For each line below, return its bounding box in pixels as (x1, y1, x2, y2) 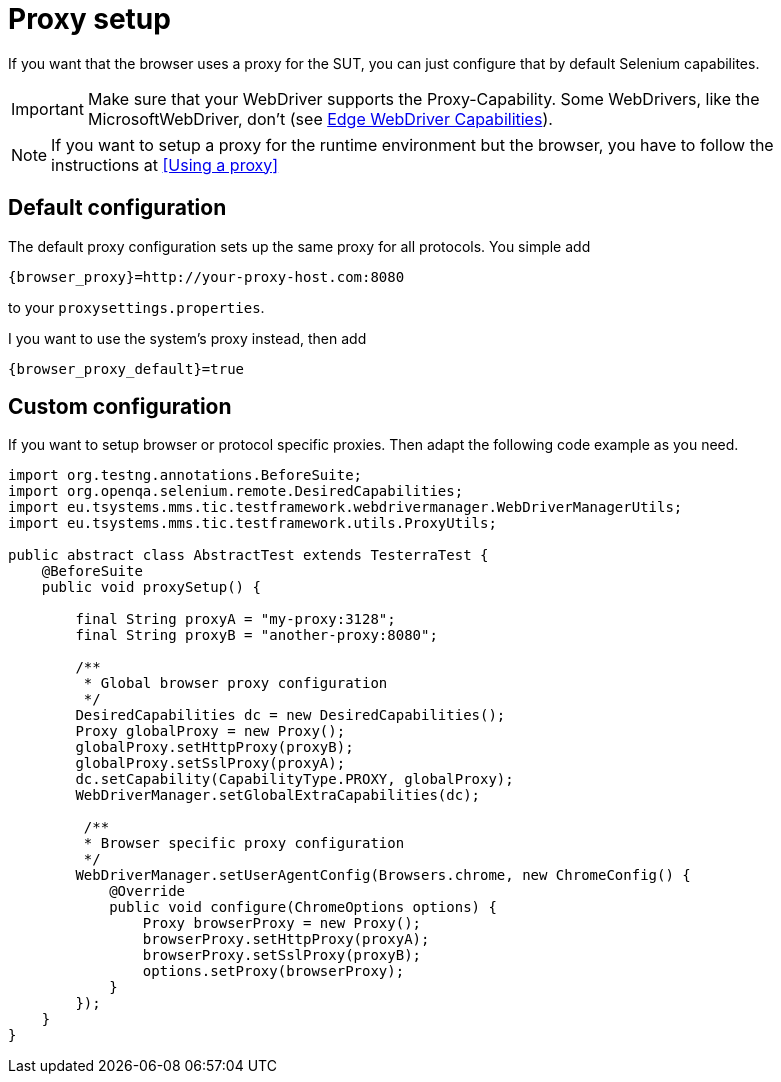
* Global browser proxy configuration (83, 675, 388, 692)
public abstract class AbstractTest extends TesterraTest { (8, 547, 489, 564)
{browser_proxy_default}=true (8, 360, 245, 377)
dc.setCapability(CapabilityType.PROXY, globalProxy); (75, 771, 514, 788)
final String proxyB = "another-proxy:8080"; (75, 627, 438, 644)
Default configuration (8, 195, 227, 221)
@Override (109, 883, 186, 900)
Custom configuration (8, 394, 232, 420)
